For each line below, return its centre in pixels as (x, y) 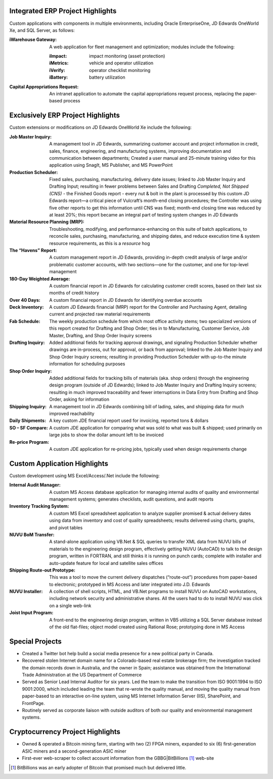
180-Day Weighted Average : (40, 278)
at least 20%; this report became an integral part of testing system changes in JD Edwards (144, 215)
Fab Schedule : (25, 321)
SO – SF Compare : (29, 428)
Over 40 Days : (25, 300)
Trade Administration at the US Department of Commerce (82, 675)
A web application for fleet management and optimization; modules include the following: (142, 47)
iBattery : (59, 77)
